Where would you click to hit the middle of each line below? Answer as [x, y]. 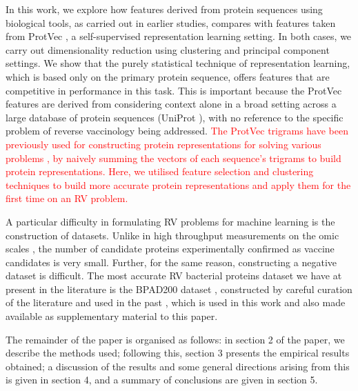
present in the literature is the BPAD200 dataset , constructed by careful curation [179, 289]
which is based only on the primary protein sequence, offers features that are [168, 76]
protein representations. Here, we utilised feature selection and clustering [160, 171]
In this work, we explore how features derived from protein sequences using [164, 9]
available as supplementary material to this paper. [112, 316]
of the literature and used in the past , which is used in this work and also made [176, 302]
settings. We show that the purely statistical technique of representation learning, [178, 63]
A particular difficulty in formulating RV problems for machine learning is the [170, 221]
